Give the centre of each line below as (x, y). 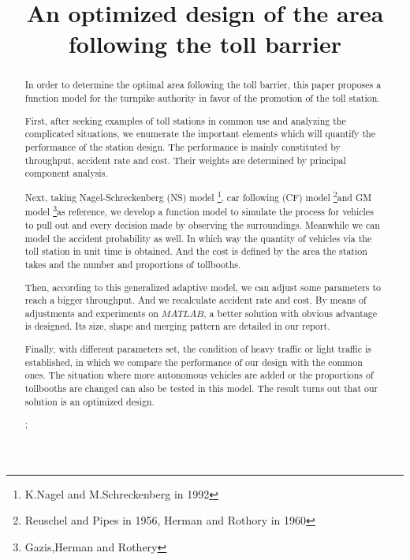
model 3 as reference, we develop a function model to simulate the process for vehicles (199, 211)
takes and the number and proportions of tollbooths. (133, 264)
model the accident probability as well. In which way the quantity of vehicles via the (198, 238)
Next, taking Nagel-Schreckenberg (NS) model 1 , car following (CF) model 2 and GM (198, 196)
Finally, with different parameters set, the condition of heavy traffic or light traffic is (198, 349)
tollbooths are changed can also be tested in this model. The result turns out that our (201, 388)
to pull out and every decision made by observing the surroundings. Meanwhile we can (202, 224)
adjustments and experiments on (91, 313)
